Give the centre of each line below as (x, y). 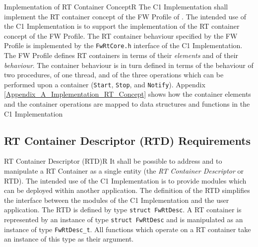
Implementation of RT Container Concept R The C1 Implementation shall (116, 6)
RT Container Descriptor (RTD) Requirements (128, 140)
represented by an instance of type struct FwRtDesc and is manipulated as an (124, 219)
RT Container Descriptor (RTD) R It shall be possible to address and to (113, 161)
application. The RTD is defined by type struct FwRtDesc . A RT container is (123, 210)
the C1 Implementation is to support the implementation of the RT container (122, 26)
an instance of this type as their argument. (69, 239)
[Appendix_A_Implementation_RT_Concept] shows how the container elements (128, 94)
